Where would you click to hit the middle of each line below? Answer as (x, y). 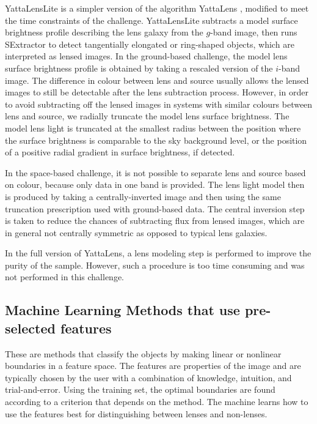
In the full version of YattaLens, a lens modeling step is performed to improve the (158, 253)
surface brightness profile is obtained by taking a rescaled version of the (139, 68)
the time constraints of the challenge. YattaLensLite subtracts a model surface (151, 20)
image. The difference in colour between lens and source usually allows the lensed (157, 80)
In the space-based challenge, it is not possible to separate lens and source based (155, 172)
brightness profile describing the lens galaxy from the (104, 32)
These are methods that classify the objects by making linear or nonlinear (143, 353)
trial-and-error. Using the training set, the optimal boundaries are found (140, 389)
